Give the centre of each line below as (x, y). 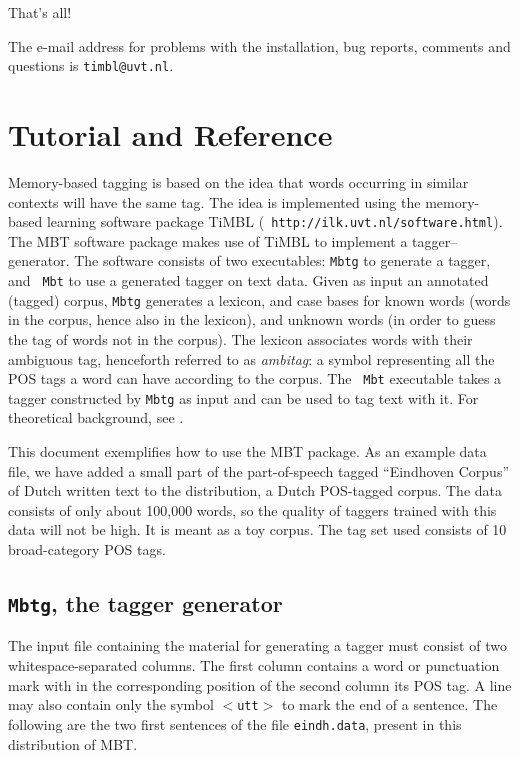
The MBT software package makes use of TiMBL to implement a (208, 240)
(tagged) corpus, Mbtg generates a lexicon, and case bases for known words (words (259, 299)
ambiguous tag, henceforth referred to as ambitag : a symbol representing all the (251, 358)
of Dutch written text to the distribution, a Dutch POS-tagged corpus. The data (255, 490)
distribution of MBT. (73, 743)
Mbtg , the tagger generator (145, 603)
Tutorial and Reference (170, 134)
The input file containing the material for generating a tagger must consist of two (257, 645)
